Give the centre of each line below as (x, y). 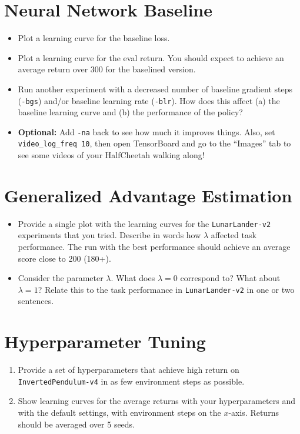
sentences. (36, 301)
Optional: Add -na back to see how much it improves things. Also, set (146, 131)
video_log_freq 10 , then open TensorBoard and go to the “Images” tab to (154, 143)
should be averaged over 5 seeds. (76, 424)
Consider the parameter (61, 278)
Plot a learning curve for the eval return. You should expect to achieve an (151, 57)
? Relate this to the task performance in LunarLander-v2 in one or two (166, 289)
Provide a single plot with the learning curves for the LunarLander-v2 (144, 223)
